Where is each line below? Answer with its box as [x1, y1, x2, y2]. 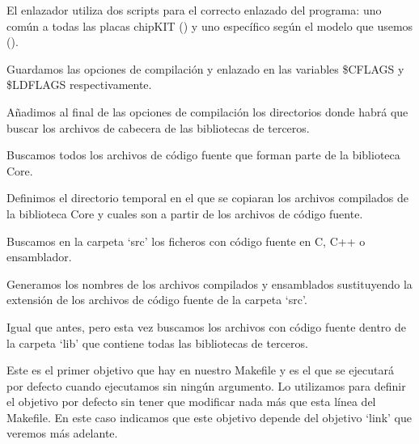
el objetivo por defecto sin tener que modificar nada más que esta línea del [6, 393, 376, 410]
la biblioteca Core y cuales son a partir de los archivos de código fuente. [6, 205, 363, 222]
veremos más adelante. [6, 425, 118, 442]
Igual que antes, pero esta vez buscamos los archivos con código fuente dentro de [6, 318, 407, 335]
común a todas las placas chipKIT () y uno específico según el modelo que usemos [6, 17, 413, 34]
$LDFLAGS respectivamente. [6, 76, 152, 93]
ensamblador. [6, 248, 72, 265]
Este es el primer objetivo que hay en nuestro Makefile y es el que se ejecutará [6, 362, 394, 378]
